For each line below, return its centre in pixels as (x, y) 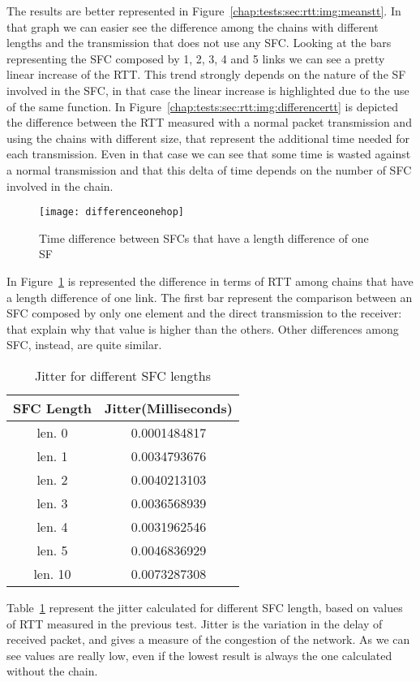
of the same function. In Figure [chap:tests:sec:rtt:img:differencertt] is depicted (202, 106)
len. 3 (52, 503)
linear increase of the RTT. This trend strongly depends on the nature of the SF (206, 74)
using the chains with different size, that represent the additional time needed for (208, 138)
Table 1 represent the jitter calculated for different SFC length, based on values (205, 607)
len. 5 (52, 550)
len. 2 (52, 479)
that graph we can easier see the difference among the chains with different (193, 26)
